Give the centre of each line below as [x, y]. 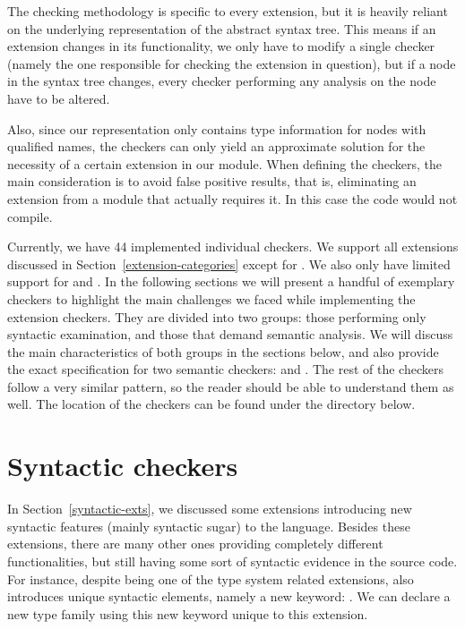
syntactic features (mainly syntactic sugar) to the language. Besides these [209, 526]
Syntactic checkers [123, 466]
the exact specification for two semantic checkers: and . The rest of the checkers [225, 369]
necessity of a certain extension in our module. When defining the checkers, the [224, 163]
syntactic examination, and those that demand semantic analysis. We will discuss [230, 334]
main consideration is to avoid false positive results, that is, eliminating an [212, 181]
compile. [30, 216]
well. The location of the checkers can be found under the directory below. [211, 404]
